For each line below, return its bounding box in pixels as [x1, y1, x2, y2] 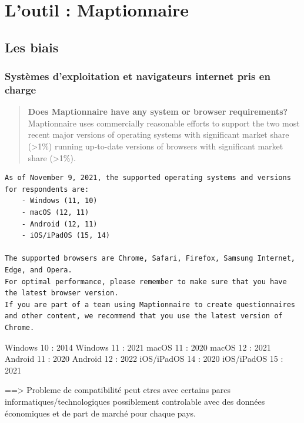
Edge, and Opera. [5, 266, 72, 275]
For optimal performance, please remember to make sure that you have [5, 277, 287, 286]
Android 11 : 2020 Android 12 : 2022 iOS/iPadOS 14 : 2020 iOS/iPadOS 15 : [5, 352, 283, 365]
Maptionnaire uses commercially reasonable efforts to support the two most [28, 116, 300, 129]
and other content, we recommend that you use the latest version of [5, 312, 283, 321]
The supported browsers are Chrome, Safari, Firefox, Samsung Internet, [5, 254, 295, 263]
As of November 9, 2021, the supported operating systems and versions [5, 174, 291, 182]
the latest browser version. [5, 289, 119, 298]
